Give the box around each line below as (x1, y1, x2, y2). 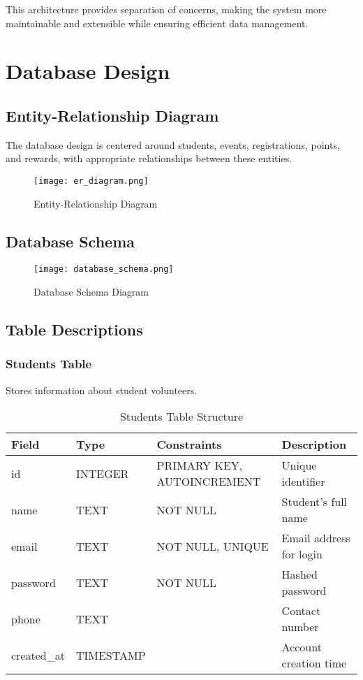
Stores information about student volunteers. (6, 382, 198, 397)
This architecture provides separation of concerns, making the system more (6, 2, 327, 16)
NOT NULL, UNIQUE (156, 537, 269, 554)
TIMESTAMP (75, 646, 146, 663)
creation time (281, 655, 347, 672)
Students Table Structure (119, 408, 244, 425)
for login (281, 546, 323, 563)
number (281, 618, 319, 635)
